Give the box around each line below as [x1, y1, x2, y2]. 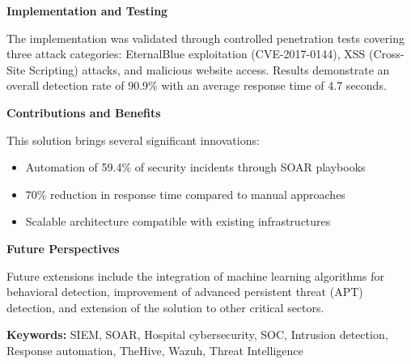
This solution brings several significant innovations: [6, 131, 260, 148]
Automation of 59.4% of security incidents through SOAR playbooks [25, 159, 366, 176]
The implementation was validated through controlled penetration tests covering [6, 29, 405, 46]
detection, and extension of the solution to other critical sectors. [6, 298, 324, 315]
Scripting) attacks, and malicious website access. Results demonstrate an [28, 61, 390, 78]
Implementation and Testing [6, 2, 168, 19]
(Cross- [368, 45, 405, 62]
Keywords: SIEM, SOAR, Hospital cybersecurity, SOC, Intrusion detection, [6, 326, 388, 343]
